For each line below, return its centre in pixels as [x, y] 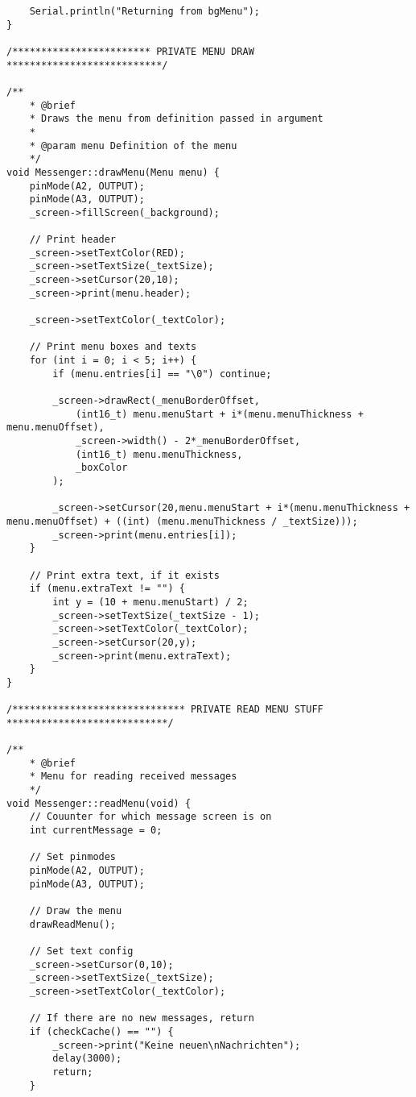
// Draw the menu [76, 910]
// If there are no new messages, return [142, 1018]
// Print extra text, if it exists [124, 575]
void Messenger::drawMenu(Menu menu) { [113, 172]
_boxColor [101, 468]
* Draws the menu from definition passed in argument [176, 119]
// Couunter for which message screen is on [150, 817]
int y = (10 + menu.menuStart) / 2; [150, 602]
